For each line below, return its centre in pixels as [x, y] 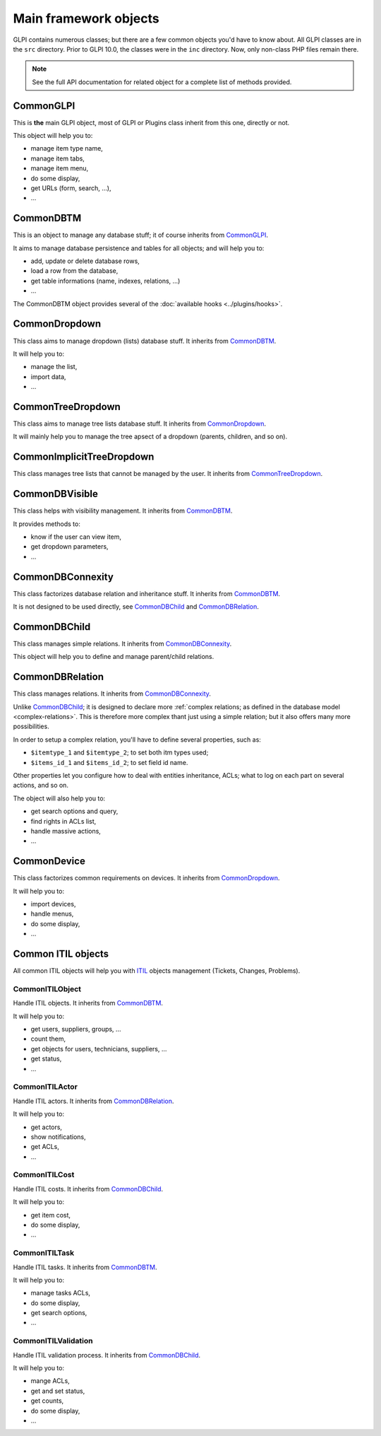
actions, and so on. [41, 786]
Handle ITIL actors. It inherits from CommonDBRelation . [93, 1101]
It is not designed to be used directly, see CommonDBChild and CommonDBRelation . [136, 607]
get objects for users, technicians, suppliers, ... [99, 1049]
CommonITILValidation [53, 1341]
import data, [48, 376]
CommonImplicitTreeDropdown [84, 457]
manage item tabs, [58, 158]
